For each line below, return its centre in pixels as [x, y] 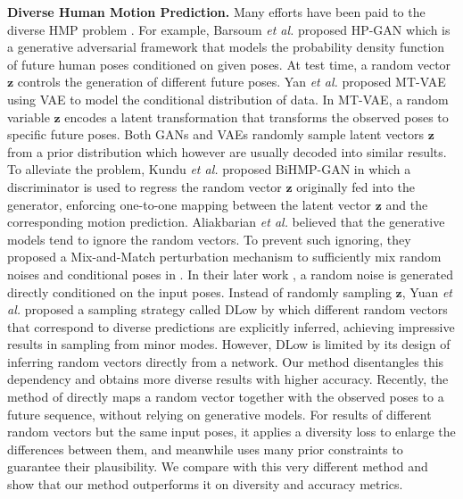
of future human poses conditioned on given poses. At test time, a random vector [229, 64]
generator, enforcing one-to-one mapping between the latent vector [190, 204]
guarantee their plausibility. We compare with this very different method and [218, 466]
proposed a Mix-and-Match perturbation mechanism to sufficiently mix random [224, 257]
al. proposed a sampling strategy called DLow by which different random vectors [227, 309]
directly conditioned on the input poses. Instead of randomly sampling [199, 291]
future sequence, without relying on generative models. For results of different [219, 414]
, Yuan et [427, 291]
